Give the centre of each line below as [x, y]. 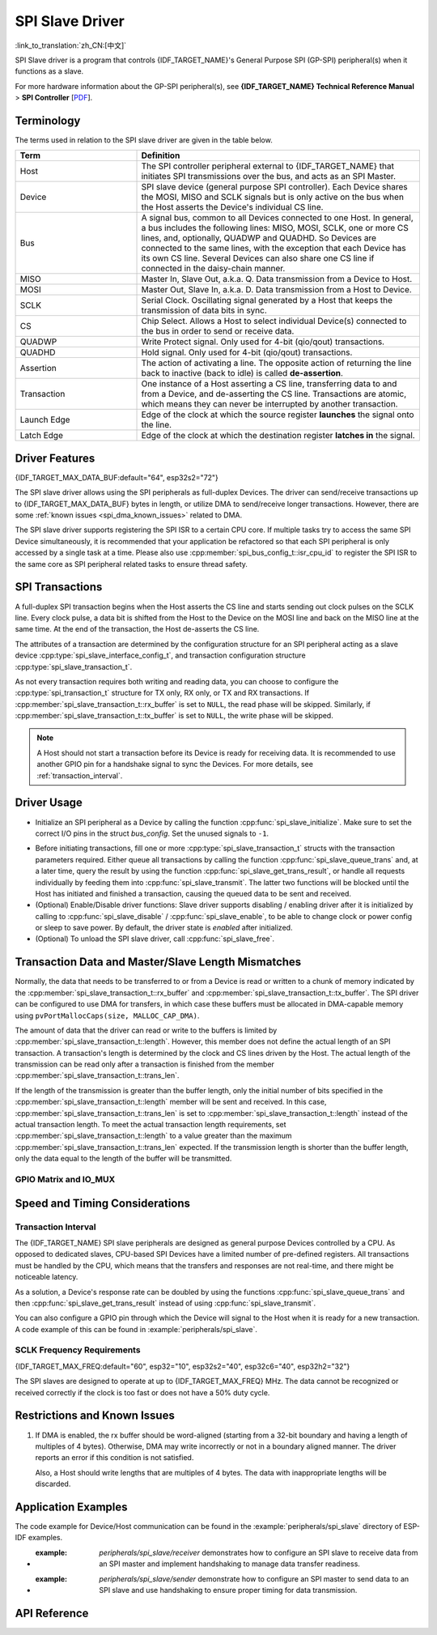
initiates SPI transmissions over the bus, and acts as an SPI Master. [269, 177]
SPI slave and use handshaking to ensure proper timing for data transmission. [228, 1590]
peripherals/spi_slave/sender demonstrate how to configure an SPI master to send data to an [254, 1578]
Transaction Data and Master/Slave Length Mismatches [158, 962]
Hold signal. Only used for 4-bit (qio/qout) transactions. [247, 352]
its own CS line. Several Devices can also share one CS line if [258, 258]
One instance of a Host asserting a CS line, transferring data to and [269, 384]
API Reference [52, 1613]
